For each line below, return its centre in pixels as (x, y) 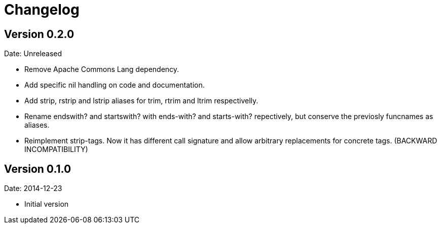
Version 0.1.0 (38, 169)
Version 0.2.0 (39, 34)
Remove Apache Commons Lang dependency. (102, 69)
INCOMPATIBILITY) (56, 149)
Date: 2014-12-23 (33, 188)
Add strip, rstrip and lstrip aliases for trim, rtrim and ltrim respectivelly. (141, 101)
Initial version (47, 204)
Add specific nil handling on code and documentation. (115, 85)
